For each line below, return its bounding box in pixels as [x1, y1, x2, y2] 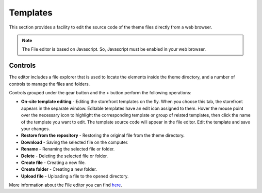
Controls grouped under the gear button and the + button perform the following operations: [9, 90, 192, 96]
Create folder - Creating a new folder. [21, 166, 97, 172]
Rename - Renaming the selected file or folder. [21, 146, 115, 152]
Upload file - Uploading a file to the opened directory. [21, 173, 129, 179]
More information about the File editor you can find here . [9, 182, 122, 188]
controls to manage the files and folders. [9, 81, 90, 87]
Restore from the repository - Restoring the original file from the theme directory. [21, 133, 185, 138]
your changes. [21, 126, 50, 132]
